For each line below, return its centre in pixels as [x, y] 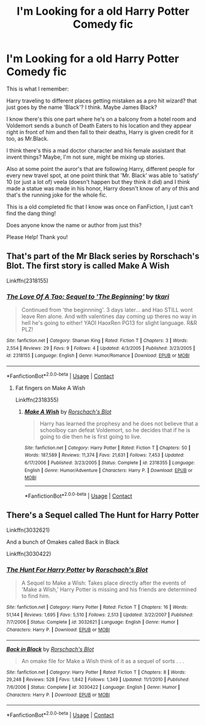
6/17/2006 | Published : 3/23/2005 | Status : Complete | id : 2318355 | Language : [109, 463]
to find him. [36, 596]
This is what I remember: [38, 89]
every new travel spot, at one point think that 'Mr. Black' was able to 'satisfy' [103, 175]
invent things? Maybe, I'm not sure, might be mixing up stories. [86, 157]
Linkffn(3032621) [28, 530]
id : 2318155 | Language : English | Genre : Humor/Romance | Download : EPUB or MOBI [98, 356]
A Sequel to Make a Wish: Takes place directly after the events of [104, 583]
